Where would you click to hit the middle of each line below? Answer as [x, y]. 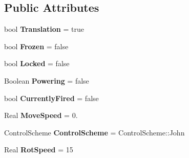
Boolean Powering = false [47, 80]
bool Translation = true [44, 29]
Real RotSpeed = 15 [39, 150]
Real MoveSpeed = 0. [41, 115]
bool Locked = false [37, 63]
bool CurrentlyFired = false [51, 98]
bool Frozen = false [36, 46]
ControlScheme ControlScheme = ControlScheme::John [94, 132]
